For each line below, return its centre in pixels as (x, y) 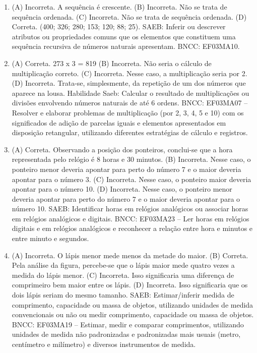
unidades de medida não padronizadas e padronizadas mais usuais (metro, (126, 334)
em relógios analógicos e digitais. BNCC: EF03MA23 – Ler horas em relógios (131, 218)
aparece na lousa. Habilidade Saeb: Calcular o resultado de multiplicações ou (131, 93)
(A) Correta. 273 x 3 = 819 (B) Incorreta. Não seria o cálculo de (112, 63)
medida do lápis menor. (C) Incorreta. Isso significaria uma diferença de (123, 275)
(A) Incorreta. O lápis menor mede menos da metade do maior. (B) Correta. (130, 255)
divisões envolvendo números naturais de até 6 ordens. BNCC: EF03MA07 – (130, 103)
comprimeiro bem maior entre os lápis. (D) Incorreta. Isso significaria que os (130, 285)
